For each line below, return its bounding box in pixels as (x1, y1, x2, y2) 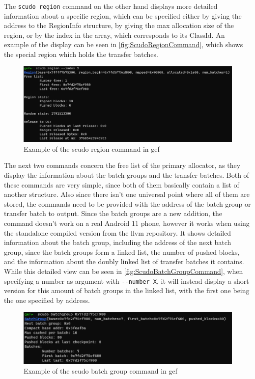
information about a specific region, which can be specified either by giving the (4, 10, 242, 21)
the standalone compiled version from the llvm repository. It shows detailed (4, 227, 231, 238)
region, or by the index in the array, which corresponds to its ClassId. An (4, 29, 225, 40)
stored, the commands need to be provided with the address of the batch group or (4, 198, 251, 209)
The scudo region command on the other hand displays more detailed (4, 1, 218, 11)
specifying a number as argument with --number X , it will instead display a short (4, 275, 249, 286)
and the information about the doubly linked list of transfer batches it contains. (4, 256, 244, 267)
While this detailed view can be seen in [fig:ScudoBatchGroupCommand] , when (4, 266, 243, 276)
